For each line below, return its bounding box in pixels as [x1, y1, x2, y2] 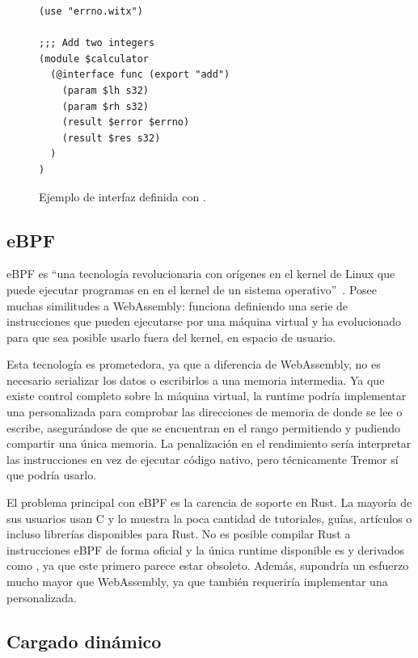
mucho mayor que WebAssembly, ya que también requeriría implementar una [6, 573, 388, 590]
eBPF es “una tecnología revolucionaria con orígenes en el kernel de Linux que [6, 265, 395, 282]
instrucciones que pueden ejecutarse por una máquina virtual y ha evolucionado [6, 313, 402, 330]
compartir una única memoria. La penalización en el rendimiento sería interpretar [6, 435, 412, 452]
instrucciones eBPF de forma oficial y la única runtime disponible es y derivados [6, 541, 404, 558]
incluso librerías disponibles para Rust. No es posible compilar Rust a [6, 525, 351, 542]
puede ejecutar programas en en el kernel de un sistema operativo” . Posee [6, 280, 377, 297]
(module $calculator [39, 53, 150, 65]
